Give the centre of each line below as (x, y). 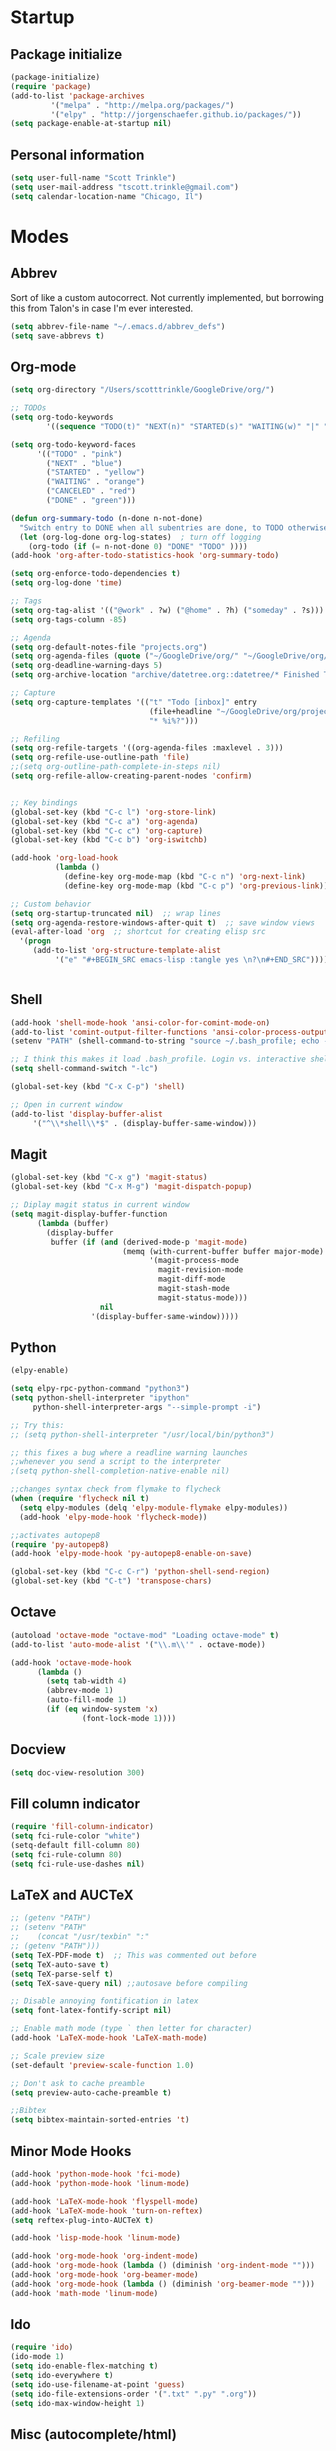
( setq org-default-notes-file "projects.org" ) (109, 647)
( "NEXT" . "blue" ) (84, 463)
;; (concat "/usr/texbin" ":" (80, 1937)
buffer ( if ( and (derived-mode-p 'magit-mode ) (149, 1242)
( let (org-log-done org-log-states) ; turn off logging (140, 537)
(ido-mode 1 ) (37, 2357)
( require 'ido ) (42, 2347)
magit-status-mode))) (203, 1297)
